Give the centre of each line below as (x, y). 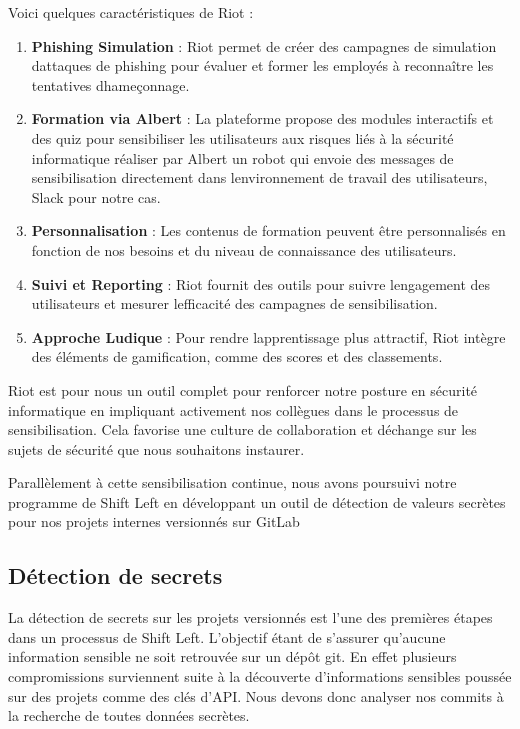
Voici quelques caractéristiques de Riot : (131, 12)
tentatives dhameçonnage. (110, 84)
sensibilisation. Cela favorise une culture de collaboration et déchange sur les (242, 429)
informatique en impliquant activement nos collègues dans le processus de (233, 409)
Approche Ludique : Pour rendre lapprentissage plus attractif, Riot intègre (268, 336)
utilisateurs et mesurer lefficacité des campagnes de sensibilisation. (234, 303)
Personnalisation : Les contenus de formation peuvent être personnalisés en (268, 230)
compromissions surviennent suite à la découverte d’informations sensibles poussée (260, 676)
